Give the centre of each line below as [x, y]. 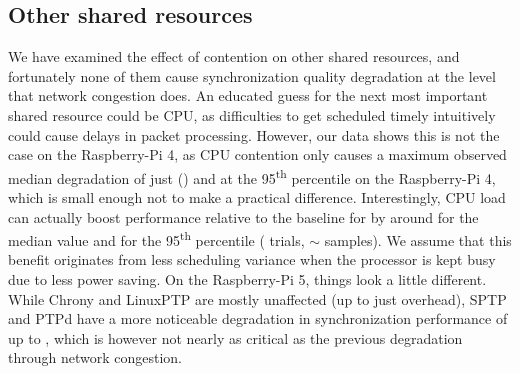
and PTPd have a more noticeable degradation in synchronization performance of [258, 318]
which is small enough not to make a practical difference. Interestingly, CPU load [257, 197]
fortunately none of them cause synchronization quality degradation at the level [252, 75]
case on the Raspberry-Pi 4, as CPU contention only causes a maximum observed [257, 154]
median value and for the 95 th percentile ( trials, [156, 238]
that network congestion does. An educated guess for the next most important [248, 95]
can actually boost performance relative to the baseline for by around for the [243, 216]
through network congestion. [95, 357]
